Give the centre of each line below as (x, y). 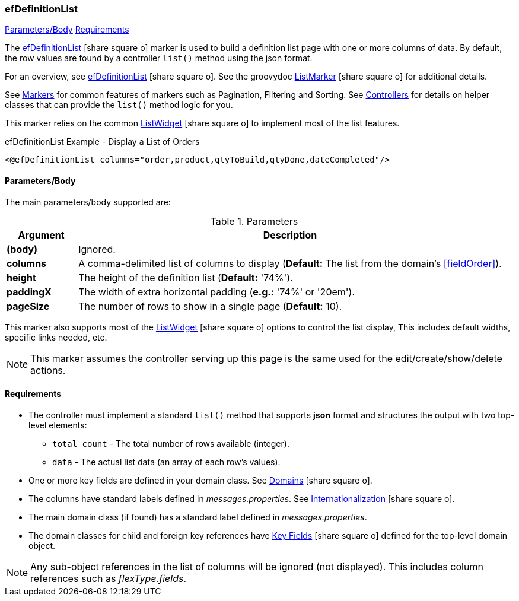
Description (290, 235)
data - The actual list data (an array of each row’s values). (166, 462)
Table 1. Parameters (254, 221)
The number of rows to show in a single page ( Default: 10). (210, 306)
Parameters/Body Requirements (67, 30)
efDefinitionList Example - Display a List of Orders (102, 142)
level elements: (58, 425)
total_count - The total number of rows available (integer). (171, 443)
